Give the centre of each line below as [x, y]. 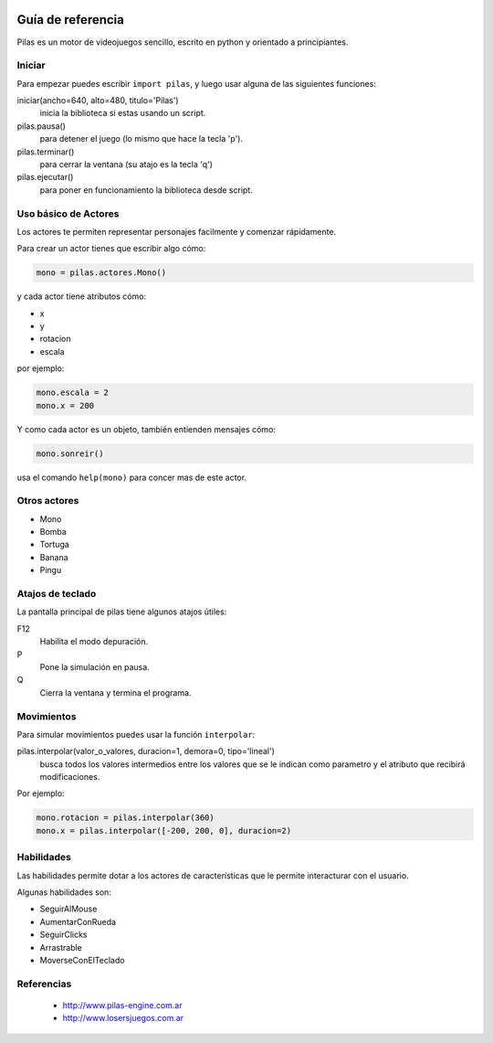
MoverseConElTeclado [82, 960]
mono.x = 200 [65, 405]
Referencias [44, 984]
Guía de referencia [71, 20]
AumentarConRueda [78, 921]
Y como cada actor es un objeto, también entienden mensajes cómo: [146, 429]
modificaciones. [70, 777]
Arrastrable [61, 947]
